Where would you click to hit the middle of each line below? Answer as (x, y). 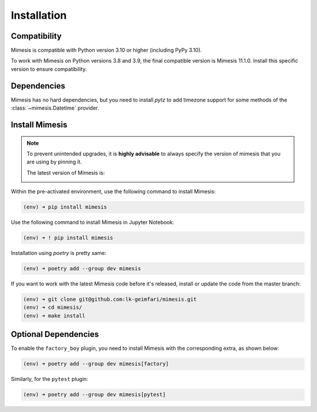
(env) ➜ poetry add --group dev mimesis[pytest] (95, 395)
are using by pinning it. (54, 162)
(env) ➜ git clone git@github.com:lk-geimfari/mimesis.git (110, 299)
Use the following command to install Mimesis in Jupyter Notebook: (92, 222)
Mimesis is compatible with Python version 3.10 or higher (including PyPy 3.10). (106, 50)
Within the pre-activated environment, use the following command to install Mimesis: (113, 192)
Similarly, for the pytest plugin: (49, 379)
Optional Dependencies (55, 334)
